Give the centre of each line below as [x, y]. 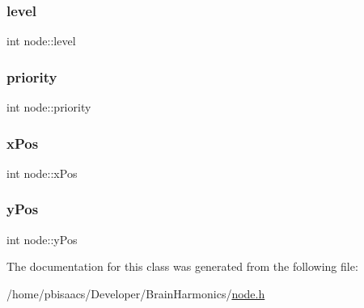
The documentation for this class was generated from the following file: [182, 266]
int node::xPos [42, 173]
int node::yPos [42, 239]
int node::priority [49, 107]
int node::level [41, 41]
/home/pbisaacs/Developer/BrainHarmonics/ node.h [136, 293]
